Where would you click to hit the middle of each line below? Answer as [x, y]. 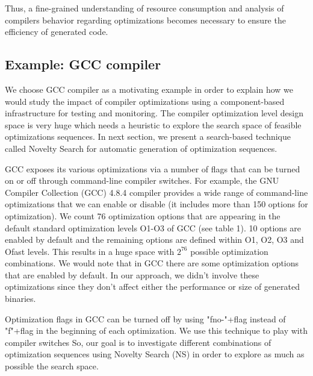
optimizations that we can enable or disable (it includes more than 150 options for [156, 204]
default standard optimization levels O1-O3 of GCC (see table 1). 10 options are [153, 227]
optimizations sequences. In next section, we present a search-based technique [148, 136]
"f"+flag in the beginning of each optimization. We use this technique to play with [156, 331]
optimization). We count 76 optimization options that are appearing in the [143, 215]
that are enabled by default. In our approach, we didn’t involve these [132, 274]
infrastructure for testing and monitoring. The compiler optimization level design [154, 113]
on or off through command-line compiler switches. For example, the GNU [142, 180]
